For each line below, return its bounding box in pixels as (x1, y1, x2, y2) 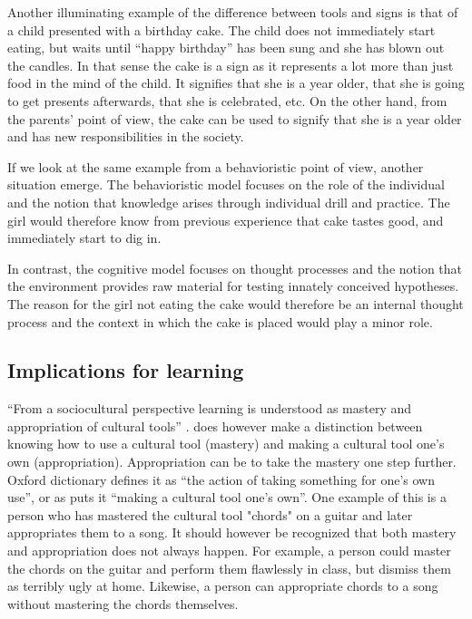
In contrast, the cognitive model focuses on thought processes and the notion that (7, 258, 463, 277)
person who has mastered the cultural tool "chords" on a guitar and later (7, 505, 413, 524)
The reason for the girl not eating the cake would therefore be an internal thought (7, 294, 464, 313)
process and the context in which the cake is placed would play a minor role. (7, 312, 433, 331)
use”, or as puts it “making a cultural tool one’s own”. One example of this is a (7, 488, 447, 507)
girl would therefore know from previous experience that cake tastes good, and (7, 210, 444, 229)
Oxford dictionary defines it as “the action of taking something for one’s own (7, 469, 436, 488)
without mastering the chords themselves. (7, 594, 239, 613)
